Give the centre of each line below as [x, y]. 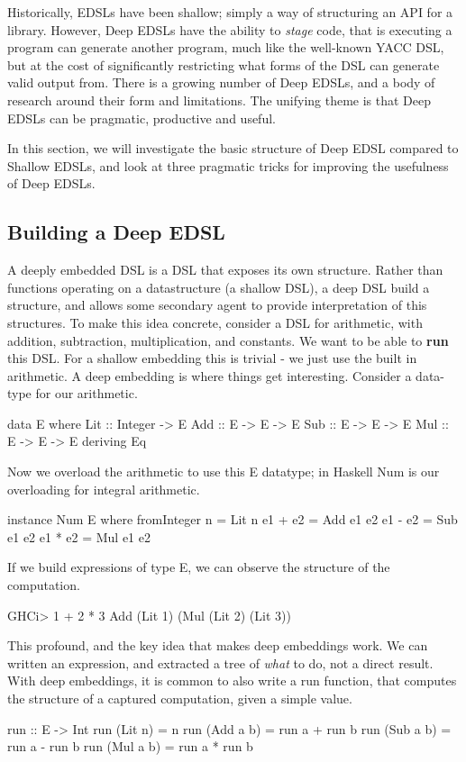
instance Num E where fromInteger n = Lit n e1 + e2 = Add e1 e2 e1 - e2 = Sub [233, 519]
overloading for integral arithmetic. [104, 489]
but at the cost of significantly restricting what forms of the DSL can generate [224, 64]
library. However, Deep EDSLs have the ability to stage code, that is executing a [230, 29]
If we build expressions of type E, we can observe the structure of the [199, 567]
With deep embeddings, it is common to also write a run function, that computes [232, 680]
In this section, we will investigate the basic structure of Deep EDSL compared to [233, 148]
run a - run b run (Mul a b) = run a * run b [130, 746]
